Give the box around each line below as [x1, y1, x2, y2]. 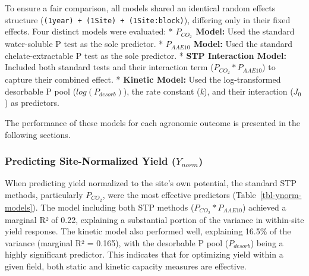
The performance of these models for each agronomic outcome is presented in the [5, 116, 301, 128]
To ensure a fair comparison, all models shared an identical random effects [5, 2, 276, 14]
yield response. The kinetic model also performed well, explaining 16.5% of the [5, 225, 291, 237]
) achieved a [242, 200, 286, 213]
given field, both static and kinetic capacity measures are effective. [5, 260, 247, 272]
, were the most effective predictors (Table [102, 188, 256, 200]
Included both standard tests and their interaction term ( [5, 61, 214, 73]
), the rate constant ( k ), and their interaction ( [123, 84, 294, 97]
